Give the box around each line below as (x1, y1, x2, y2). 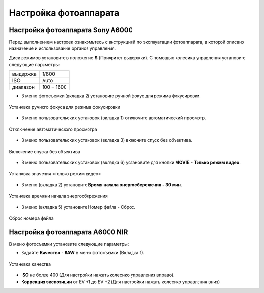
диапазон (12, 83, 35, 90)
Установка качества (9, 261, 51, 267)
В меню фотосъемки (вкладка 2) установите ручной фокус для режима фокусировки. (21, 93, 201, 99)
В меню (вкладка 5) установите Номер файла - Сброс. (21, 204, 135, 210)
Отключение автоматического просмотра (9, 126, 97, 132)
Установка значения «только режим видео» (9, 171, 101, 177)
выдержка (12, 70, 37, 77)
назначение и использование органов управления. (9, 45, 116, 51)
